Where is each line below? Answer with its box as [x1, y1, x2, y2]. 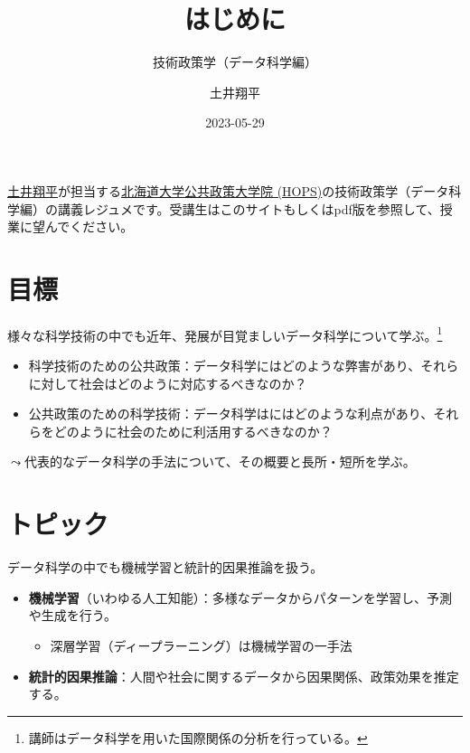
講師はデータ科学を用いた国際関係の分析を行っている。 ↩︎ [28, 728, 368, 747]
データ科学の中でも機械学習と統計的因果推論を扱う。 [7, 558, 324, 577]
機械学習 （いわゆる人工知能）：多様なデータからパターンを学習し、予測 [28, 588, 453, 607]
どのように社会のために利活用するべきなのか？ [53, 421, 333, 440]
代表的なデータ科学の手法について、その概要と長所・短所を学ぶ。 [23, 452, 416, 471]
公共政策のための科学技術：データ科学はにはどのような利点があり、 [28, 404, 434, 423]
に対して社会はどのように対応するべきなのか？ [28, 373, 307, 392]
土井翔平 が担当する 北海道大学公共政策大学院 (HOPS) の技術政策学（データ [7, 181, 449, 200]
